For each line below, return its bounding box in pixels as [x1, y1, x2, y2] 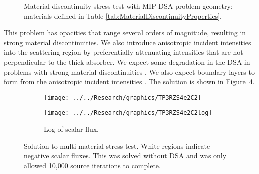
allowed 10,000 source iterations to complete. [24, 160, 161, 170]
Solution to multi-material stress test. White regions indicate [24, 140, 210, 151]
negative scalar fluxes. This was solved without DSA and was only [24, 150, 227, 161]
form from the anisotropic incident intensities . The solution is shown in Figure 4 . [4, 76, 255, 87]
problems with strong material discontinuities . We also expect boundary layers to [4, 66, 255, 77]
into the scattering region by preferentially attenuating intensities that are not [4, 47, 243, 57]
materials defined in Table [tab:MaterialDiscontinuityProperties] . [24, 10, 222, 21]
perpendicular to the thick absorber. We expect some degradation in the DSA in [4, 56, 250, 67]
